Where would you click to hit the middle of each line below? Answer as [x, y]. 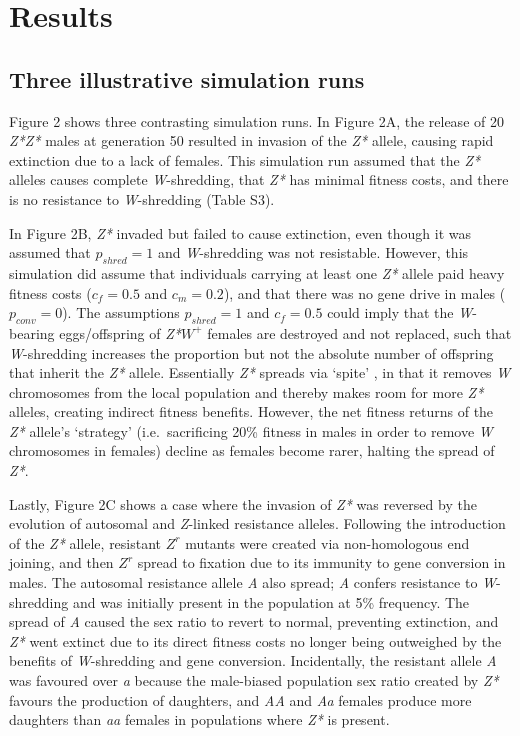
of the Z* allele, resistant [85, 542]
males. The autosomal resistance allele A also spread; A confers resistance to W [253, 582]
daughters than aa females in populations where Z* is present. [199, 719]
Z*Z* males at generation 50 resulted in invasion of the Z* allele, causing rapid [251, 140]
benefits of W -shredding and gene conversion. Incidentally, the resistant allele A [253, 660]
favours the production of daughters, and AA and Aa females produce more [240, 699]
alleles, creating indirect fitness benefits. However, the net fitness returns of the [251, 411]
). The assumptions [121, 312]
